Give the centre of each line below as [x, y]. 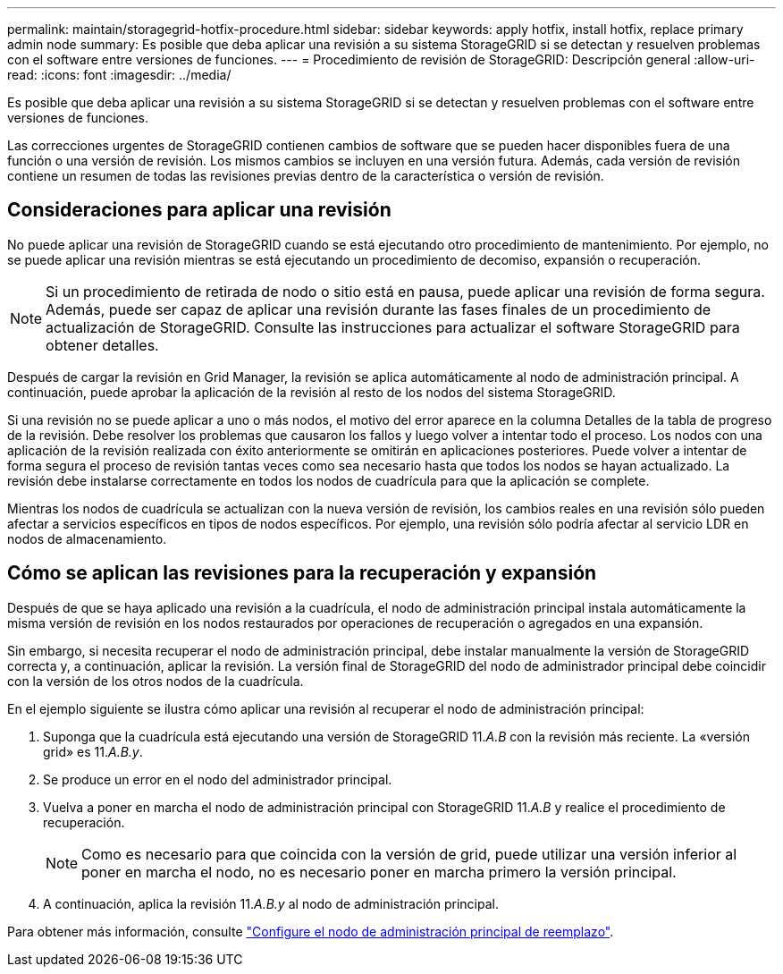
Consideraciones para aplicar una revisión [199, 210]
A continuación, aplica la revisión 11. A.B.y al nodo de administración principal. [271, 903]
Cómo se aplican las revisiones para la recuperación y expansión [302, 573]
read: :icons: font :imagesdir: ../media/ [119, 75]
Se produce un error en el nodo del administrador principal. [218, 779]
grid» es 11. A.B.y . [93, 751]
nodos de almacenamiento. [87, 538]
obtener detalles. [102, 345]
